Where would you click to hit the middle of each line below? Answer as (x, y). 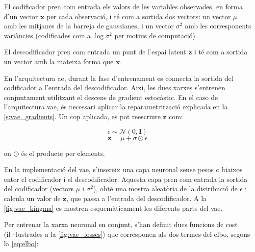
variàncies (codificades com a (47, 35)
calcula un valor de (32, 198)
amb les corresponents (218, 26)
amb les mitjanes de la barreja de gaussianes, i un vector (89, 26)
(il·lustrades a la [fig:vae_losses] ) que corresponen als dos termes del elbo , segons (127, 234)
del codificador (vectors (39, 189)
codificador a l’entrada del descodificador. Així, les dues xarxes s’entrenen (115, 88)
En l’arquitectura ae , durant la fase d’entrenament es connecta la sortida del (119, 78)
